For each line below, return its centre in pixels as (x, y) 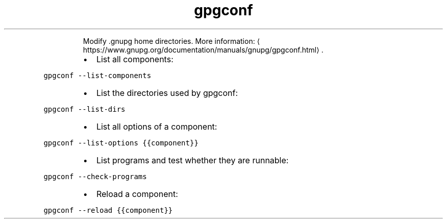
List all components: (135, 59)
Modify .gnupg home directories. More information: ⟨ (171, 41)
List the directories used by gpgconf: (167, 93)
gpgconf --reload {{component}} (108, 210)
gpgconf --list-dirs (84, 109)
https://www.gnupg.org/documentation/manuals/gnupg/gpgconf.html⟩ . (203, 49)
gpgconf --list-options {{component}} (121, 143)
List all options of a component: (157, 126)
